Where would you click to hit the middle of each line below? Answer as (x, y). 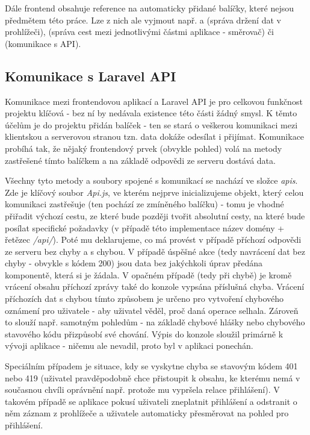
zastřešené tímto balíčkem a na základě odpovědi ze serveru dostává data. (140, 160)
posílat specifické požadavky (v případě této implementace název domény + (145, 227)
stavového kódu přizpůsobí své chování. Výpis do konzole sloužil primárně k (144, 333)
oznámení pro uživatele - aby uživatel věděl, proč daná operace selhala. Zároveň (152, 310)
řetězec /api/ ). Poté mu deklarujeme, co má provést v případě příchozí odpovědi (153, 239)
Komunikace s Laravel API (91, 76)
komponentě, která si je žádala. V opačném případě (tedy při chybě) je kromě (148, 274)
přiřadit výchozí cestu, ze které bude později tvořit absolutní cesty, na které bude (155, 215)
